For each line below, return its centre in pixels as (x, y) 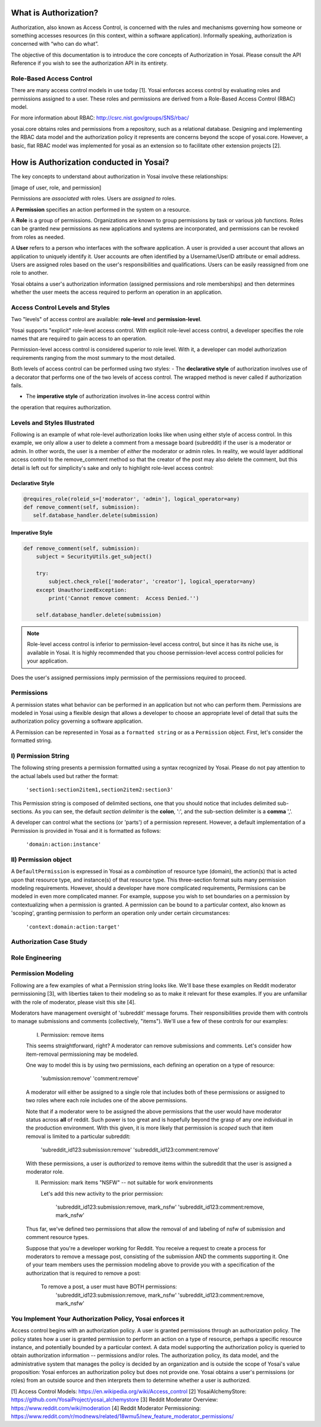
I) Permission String (40, 756)
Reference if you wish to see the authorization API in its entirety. (89, 63)
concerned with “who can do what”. (55, 44)
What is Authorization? (55, 13)
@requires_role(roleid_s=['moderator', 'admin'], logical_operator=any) (132, 499)
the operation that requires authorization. (61, 407)
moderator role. (45, 1171)
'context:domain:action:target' (73, 927)
